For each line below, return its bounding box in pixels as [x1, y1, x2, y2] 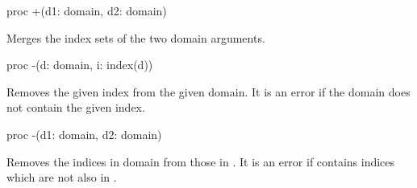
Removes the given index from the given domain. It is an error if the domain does [6, 83, 411, 100]
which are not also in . [6, 169, 117, 186]
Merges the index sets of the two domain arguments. [6, 29, 265, 46]
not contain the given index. [6, 99, 145, 116]
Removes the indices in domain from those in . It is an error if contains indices [6, 153, 395, 170]
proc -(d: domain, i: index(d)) [6, 56, 153, 73]
